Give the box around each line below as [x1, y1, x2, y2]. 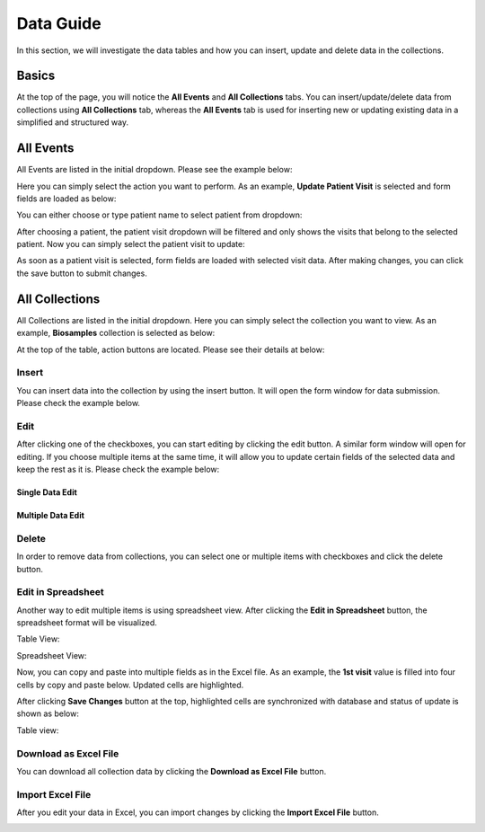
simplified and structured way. [16, 117, 129, 128]
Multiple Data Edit [16, 510, 85, 521]
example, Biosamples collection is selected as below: [16, 328, 216, 339]
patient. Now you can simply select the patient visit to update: [16, 239, 246, 250]
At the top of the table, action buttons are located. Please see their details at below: [16, 344, 325, 355]
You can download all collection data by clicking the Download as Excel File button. [16, 766, 327, 776]
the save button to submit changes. [16, 268, 147, 279]
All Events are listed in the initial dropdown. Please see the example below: [16, 164, 293, 175]
